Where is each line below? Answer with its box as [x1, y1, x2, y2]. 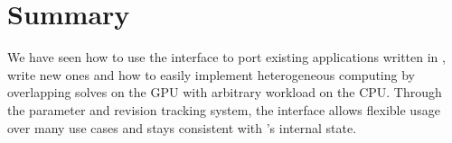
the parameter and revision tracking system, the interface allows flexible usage [7, 100, 440, 119]
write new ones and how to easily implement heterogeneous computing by [7, 65, 415, 84]
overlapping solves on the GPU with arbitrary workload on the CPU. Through [7, 83, 442, 102]
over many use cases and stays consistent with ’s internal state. [7, 118, 357, 137]
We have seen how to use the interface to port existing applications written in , [7, 48, 446, 67]
